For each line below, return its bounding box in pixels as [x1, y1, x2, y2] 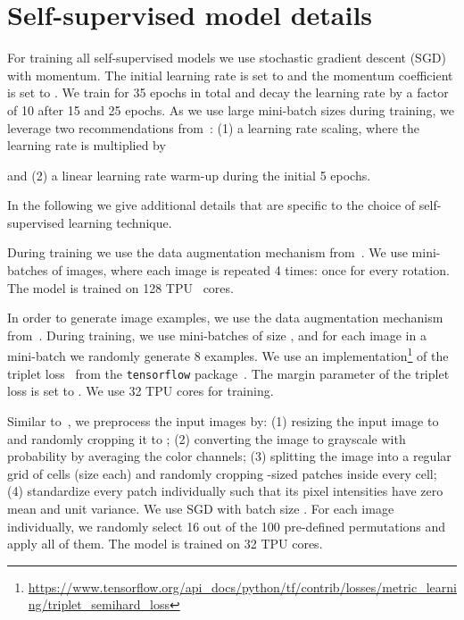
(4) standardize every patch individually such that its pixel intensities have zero [7, 482, 443, 500]
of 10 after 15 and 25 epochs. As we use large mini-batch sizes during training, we [7, 100, 455, 119]
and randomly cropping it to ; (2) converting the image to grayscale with [7, 429, 406, 448]
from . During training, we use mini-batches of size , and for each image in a [7, 325, 427, 344]
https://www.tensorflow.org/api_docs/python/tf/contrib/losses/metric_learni [28, 577, 457, 596]
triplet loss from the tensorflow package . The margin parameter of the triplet [7, 364, 450, 382]
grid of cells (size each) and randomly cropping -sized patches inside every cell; [7, 464, 437, 482]
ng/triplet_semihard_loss [28, 595, 170, 614]
